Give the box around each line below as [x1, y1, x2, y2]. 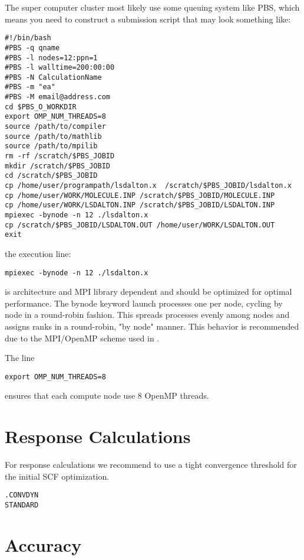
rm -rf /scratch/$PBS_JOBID [5, 152, 115, 161]
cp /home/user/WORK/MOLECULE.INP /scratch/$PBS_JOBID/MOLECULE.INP [5, 191, 275, 200]
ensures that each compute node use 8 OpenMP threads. [5, 389, 209, 402]
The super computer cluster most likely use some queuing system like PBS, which [5, 1, 300, 13]
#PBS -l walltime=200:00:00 [5, 63, 115, 72]
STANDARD [5, 501, 39, 509]
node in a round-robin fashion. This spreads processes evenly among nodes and [5, 308, 290, 321]
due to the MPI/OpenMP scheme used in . [5, 331, 160, 344]
